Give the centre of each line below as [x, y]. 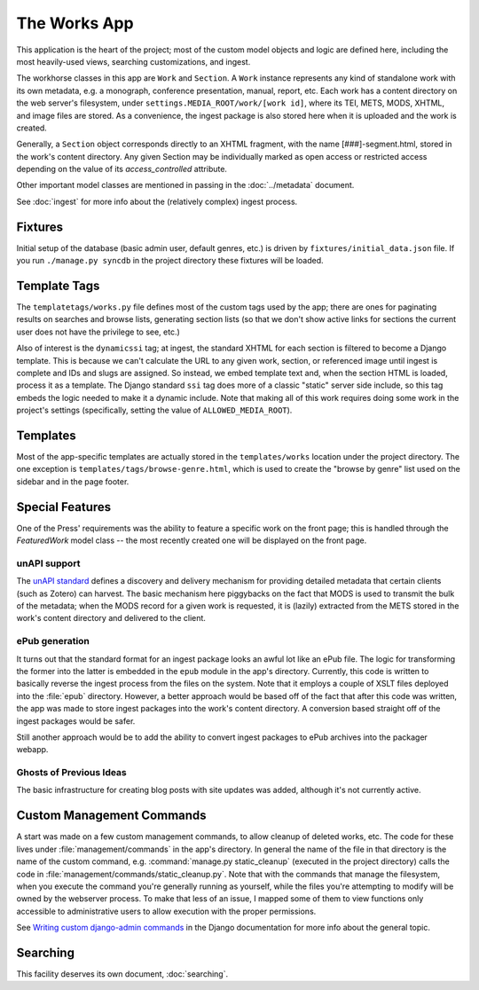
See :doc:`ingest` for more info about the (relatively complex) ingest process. [157, 201]
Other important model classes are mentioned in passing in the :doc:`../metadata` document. [185, 185]
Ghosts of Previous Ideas [72, 773]
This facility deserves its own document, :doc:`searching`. [122, 974]
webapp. [32, 750]
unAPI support [48, 563]
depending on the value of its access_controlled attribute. [122, 169]
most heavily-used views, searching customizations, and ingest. [133, 61]
